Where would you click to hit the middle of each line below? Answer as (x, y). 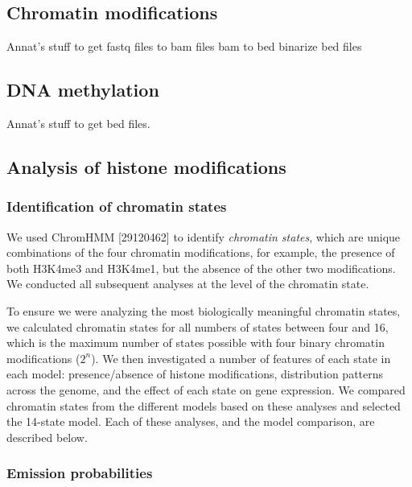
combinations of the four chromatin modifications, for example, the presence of (201, 252)
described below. (47, 437)
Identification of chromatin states (117, 206)
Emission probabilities (80, 473)
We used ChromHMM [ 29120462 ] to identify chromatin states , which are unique (204, 236)
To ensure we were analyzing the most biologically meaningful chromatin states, (204, 310)
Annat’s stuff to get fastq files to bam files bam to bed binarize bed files (184, 46)
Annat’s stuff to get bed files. (78, 123)
